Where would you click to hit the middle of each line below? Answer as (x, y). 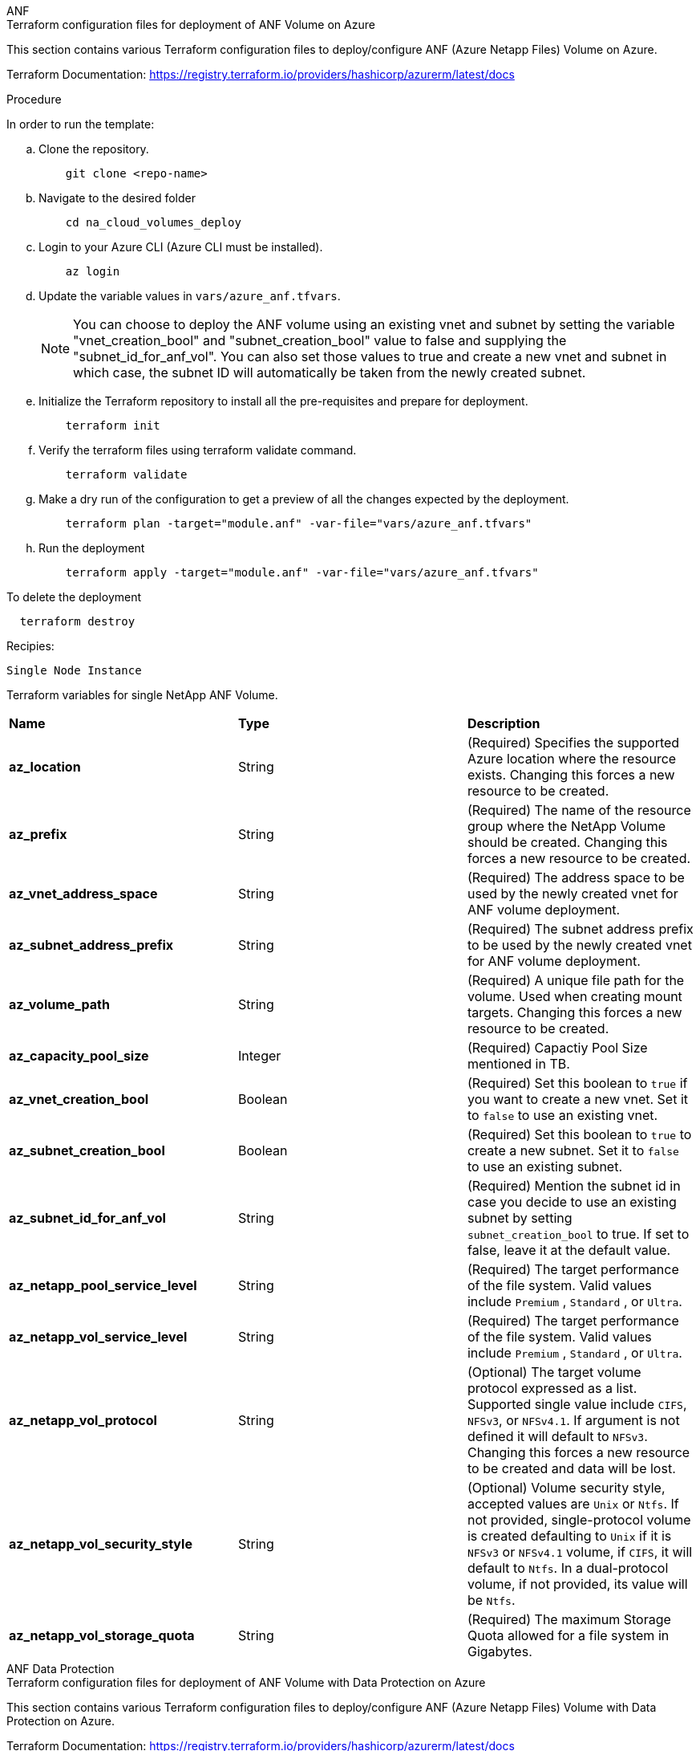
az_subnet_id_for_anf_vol (87, 1218)
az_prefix (38, 834)
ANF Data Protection (61, 1669)
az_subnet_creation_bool (87, 1150)
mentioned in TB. (518, 1064)
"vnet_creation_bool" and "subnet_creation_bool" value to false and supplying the (320, 340)
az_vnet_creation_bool (79, 1099)
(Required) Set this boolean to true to (579, 1134)
